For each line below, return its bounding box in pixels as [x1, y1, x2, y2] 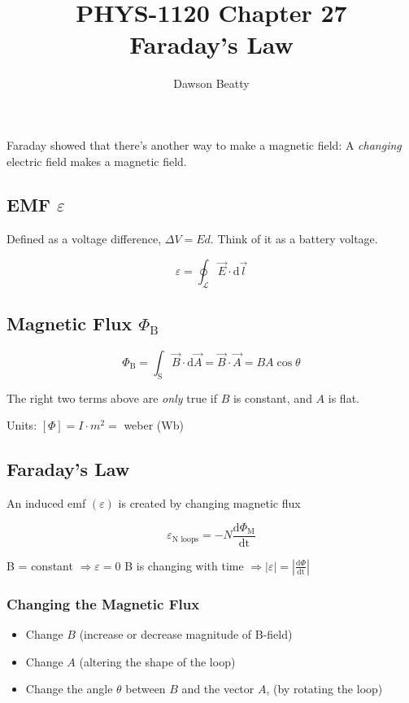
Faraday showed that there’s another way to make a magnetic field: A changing [7, 136, 402, 153]
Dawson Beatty [173, 75, 250, 92]
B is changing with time [124, 557, 244, 574]
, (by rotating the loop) [266, 680, 383, 697]
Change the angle [25, 680, 113, 697]
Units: [7, 417, 37, 434]
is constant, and [233, 389, 312, 406]
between [125, 680, 166, 697]
